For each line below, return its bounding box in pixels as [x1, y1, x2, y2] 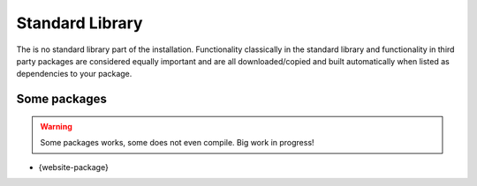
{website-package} [38, 161, 110, 172]
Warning [40, 121, 72, 131]
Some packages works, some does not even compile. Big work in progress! [40, 138, 314, 148]
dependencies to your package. [16, 69, 132, 79]
